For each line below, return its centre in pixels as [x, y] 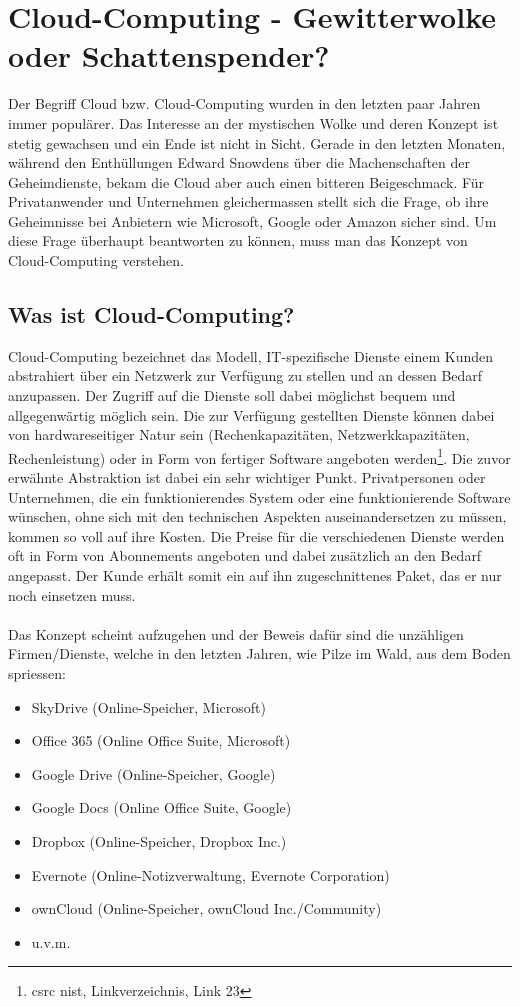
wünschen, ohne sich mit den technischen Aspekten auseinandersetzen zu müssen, [257, 516]
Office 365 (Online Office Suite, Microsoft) [161, 740]
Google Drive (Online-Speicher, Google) [153, 773]
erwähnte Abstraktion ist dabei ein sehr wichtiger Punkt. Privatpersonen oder [247, 477]
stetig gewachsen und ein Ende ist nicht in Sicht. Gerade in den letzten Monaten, [257, 142]
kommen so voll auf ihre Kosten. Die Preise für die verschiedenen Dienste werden [256, 535]
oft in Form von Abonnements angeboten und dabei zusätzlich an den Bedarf [245, 555]
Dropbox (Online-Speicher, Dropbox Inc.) [159, 840]
